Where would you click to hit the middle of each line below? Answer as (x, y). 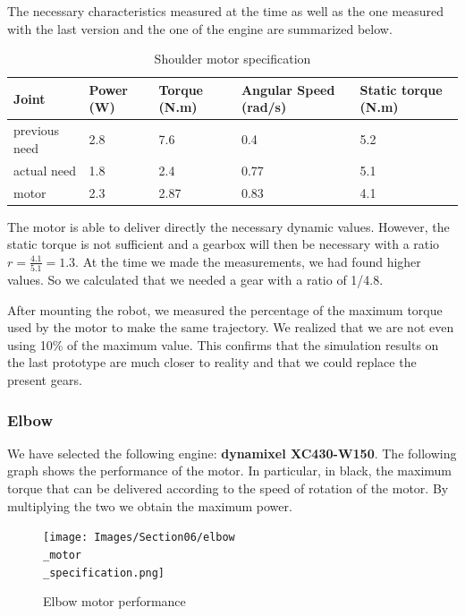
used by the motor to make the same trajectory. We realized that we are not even (231, 327)
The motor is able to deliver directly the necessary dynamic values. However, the (228, 226)
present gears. (45, 380)
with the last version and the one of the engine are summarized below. (200, 28)
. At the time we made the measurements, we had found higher (248, 261)
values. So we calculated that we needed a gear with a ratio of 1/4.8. (195, 280)
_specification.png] (104, 573)
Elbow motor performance (114, 601)
